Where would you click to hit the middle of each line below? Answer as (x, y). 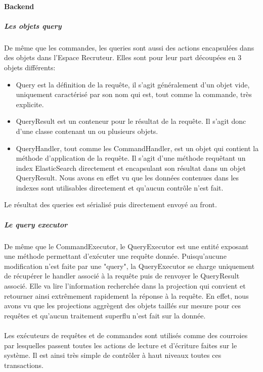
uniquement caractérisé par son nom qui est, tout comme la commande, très (134, 94)
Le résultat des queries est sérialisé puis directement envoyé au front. (111, 204)
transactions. (24, 365)
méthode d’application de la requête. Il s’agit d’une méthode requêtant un (131, 158)
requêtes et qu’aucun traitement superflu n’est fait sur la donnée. (105, 315)
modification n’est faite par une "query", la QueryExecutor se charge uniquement (129, 266)
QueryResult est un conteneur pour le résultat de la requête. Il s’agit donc (131, 121)
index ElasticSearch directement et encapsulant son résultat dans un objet (131, 168)
